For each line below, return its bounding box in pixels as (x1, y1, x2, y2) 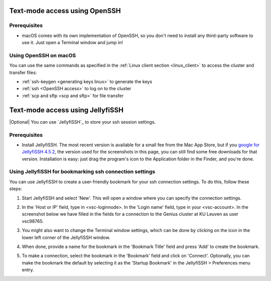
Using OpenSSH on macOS (9, 52, 76, 59)
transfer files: (9, 69, 37, 75)
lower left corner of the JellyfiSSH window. (22, 234, 110, 240)
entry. (22, 267, 34, 273)
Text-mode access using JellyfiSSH (9, 106, 124, 114)
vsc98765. (22, 218, 44, 224)
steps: (9, 186, 22, 192)
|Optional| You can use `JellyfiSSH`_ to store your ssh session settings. (9, 119, 156, 125)
